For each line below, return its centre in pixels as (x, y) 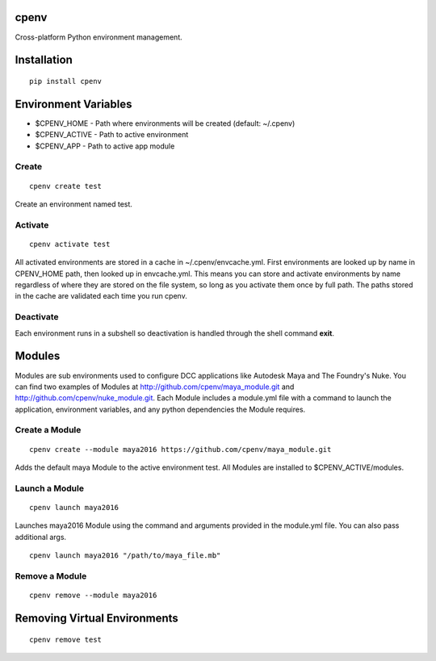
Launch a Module (50, 488)
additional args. (41, 537)
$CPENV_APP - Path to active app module (105, 146)
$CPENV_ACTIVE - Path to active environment (112, 135)
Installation (44, 60)
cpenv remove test (66, 639)
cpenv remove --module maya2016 (93, 596)
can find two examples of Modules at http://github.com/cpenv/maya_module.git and (155, 387)
